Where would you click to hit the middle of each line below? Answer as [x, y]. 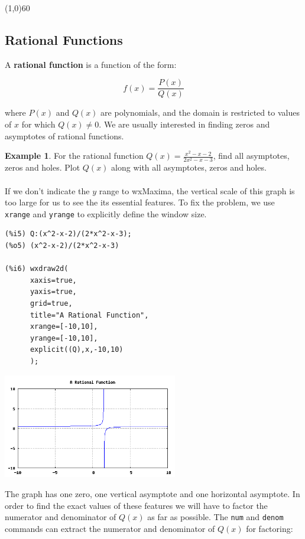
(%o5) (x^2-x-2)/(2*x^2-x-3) [62, 246]
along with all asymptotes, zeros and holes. [189, 167]
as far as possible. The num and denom [215, 517]
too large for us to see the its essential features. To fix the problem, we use [140, 202]
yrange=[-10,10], [64, 338]
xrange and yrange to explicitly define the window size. [106, 213]
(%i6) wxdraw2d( [37, 269]
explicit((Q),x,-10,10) [77, 350]
